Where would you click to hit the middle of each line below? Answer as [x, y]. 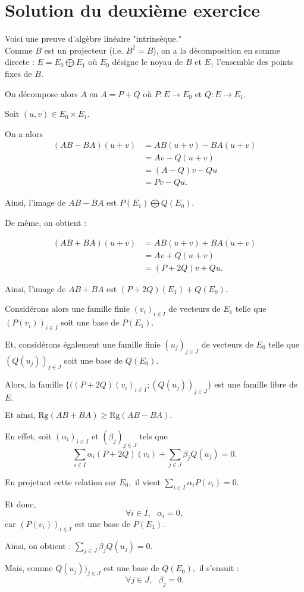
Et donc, [21, 503]
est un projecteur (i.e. [84, 50]
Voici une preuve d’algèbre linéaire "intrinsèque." [93, 38]
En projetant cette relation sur [61, 481]
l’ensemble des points [255, 62]
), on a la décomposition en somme [217, 50]
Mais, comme [29, 568]
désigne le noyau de [148, 62]
